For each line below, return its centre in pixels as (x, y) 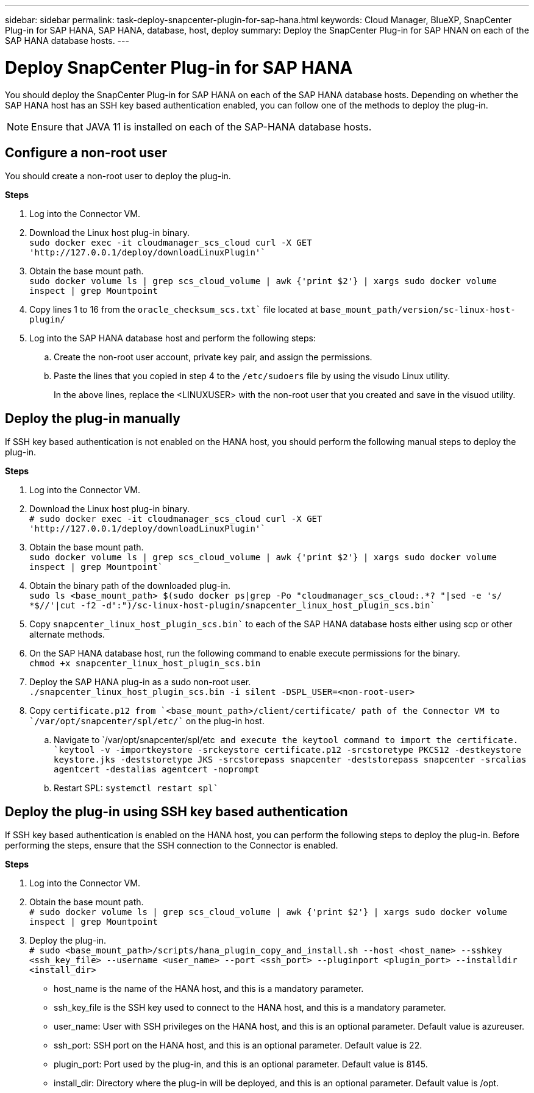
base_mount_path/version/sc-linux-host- (418, 310)
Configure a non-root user (86, 152)
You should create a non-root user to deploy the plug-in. (118, 176)
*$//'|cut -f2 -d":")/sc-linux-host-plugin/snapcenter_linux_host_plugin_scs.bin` (232, 606)
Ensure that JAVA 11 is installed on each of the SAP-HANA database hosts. (201, 126)
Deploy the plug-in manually (93, 418)
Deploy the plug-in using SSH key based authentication (176, 811)
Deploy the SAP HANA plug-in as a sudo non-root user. (140, 682)
